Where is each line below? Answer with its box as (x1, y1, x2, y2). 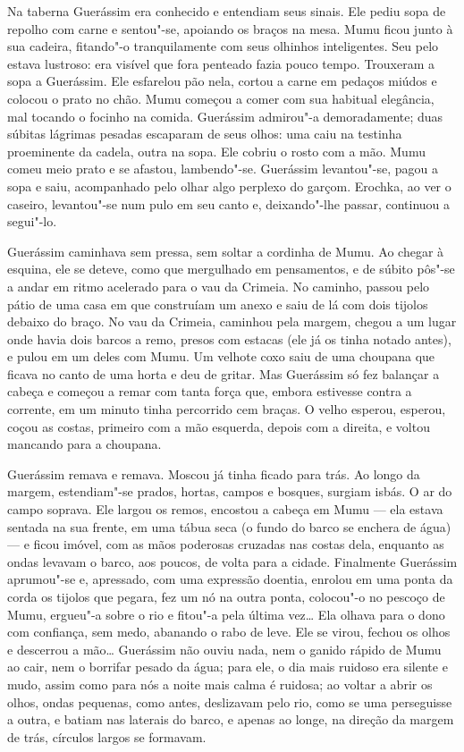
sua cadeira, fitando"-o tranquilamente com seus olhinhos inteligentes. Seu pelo (7, 37, 439, 55)
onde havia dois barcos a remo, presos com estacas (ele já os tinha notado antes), (7, 329, 451, 348)
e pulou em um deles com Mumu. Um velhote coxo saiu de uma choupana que (7, 347, 435, 366)
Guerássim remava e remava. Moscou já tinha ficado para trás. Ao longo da (7, 464, 420, 483)
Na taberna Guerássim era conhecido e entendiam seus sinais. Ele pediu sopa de (7, 2, 446, 20)
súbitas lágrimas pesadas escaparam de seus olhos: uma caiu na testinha (7, 124, 402, 143)
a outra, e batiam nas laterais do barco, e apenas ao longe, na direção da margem (7, 710, 454, 729)
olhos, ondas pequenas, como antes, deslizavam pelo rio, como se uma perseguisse (7, 692, 452, 711)
